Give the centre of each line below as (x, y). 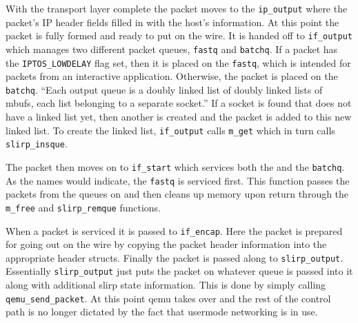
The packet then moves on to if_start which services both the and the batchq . (175, 166)
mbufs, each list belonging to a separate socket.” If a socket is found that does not (179, 103)
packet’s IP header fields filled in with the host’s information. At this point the (172, 22)
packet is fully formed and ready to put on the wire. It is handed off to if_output (179, 35)
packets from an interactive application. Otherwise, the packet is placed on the (172, 76)
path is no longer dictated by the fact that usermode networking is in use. (162, 312)
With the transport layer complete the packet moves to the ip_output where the (177, 8)
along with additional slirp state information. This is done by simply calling (166, 285)
